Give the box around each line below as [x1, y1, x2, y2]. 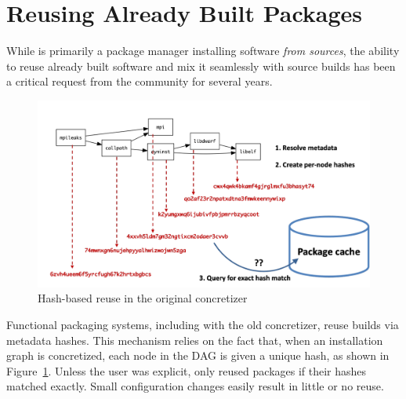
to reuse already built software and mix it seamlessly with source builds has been [6, 57, 396, 74]
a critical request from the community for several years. [6, 73, 273, 90]
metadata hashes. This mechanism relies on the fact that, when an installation [6, 331, 383, 348]
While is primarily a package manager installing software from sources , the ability [6, 42, 400, 59]
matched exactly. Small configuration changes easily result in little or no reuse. [6, 378, 384, 394]
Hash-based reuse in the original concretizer [38, 290, 248, 306]
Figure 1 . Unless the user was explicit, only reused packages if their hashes [6, 362, 367, 379]
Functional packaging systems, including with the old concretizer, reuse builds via [6, 316, 399, 332]
